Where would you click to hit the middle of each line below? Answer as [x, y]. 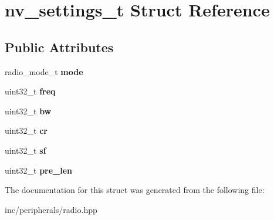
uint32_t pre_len [39, 170]
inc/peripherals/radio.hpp [51, 209]
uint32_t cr [26, 131]
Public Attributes [59, 47]
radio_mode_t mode [44, 71]
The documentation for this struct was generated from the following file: [135, 190]
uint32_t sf [26, 150]
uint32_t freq [30, 91]
